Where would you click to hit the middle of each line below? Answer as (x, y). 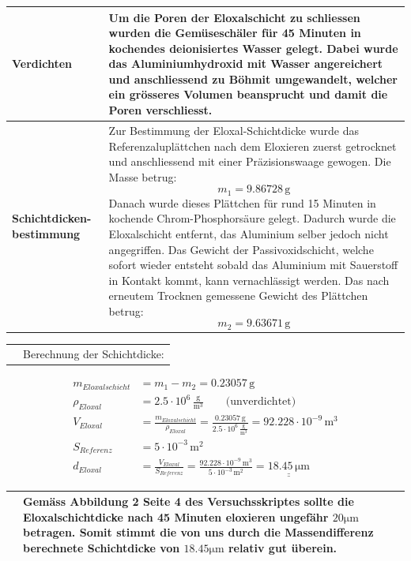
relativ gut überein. (283, 547)
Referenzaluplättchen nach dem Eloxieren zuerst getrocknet (253, 146)
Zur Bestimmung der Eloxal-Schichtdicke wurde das (234, 130)
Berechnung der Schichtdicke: (94, 354)
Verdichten (42, 64)
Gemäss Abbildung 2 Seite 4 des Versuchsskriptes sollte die (189, 501)
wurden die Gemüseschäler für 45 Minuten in (235, 33)
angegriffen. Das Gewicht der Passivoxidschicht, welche (241, 249)
